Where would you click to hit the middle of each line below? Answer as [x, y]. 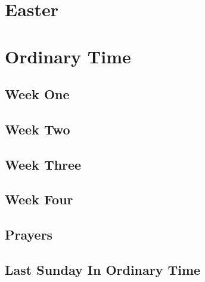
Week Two [38, 129]
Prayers [29, 235]
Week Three [43, 164]
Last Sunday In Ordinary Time [103, 270]
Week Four [39, 199]
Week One [37, 94]
